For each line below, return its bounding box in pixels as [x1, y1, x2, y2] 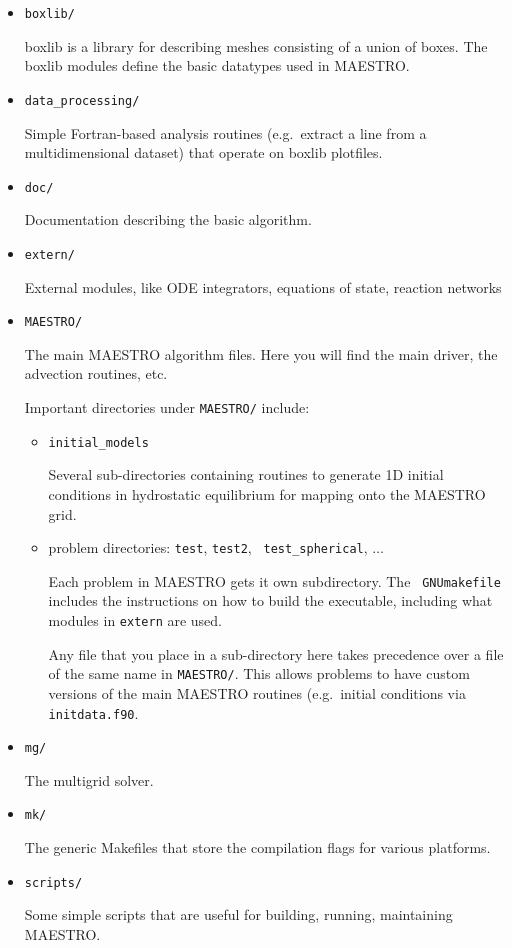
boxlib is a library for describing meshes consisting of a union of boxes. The [24, 35, 488, 56]
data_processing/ [24, 93, 140, 108]
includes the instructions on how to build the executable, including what [48, 590, 493, 611]
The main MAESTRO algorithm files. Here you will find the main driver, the [24, 343, 498, 364]
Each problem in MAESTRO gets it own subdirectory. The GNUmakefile [48, 570, 501, 591]
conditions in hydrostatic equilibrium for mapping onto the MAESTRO [48, 483, 486, 504]
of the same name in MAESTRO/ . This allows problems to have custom [48, 663, 470, 684]
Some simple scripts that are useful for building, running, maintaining [24, 904, 453, 925]
